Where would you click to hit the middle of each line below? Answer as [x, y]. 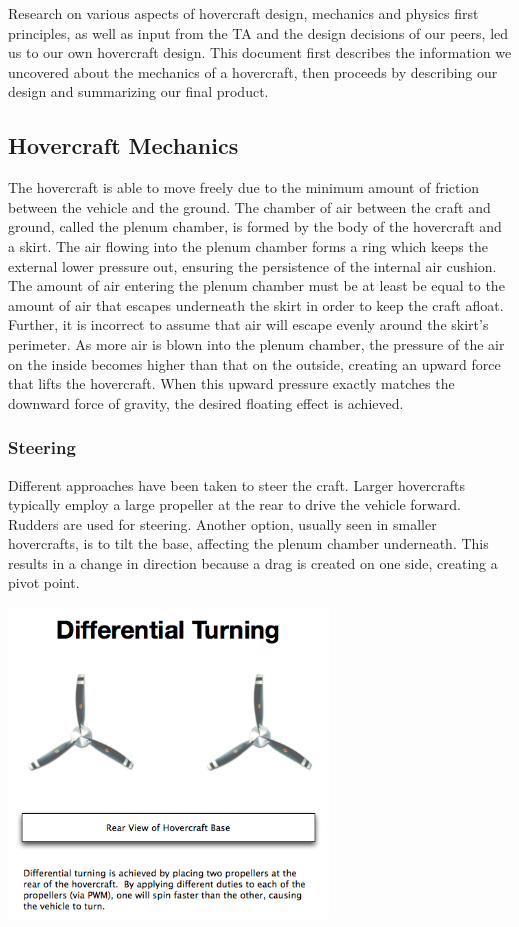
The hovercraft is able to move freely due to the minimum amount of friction [244, 187]
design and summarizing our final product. [138, 91]
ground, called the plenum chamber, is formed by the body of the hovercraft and [255, 226]
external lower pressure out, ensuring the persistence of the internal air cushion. [252, 265]
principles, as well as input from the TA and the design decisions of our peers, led [258, 32]
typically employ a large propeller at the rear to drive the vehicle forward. [234, 504]
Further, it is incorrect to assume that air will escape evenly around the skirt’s [248, 324]
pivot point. [44, 582]
